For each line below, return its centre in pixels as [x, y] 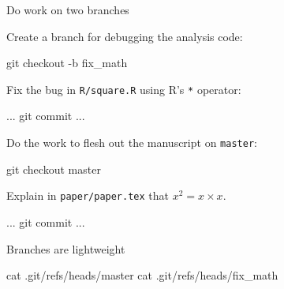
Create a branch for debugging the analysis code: [125, 36]
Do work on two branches [68, 9]
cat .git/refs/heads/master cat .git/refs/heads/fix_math [142, 275]
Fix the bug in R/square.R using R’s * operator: [124, 89]
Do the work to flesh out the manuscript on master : [132, 143]
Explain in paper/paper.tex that [88, 195]
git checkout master [54, 169]
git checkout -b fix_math [67, 63]
